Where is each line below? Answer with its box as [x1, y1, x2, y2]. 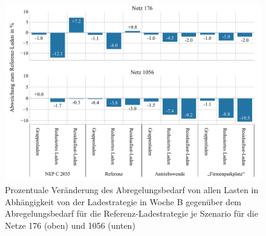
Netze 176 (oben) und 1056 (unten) [5, 218, 135, 231]
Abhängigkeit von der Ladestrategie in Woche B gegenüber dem [5, 195, 242, 208]
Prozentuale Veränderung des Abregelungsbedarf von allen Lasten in [5, 183, 259, 196]
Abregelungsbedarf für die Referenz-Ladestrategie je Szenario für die [5, 207, 258, 220]
